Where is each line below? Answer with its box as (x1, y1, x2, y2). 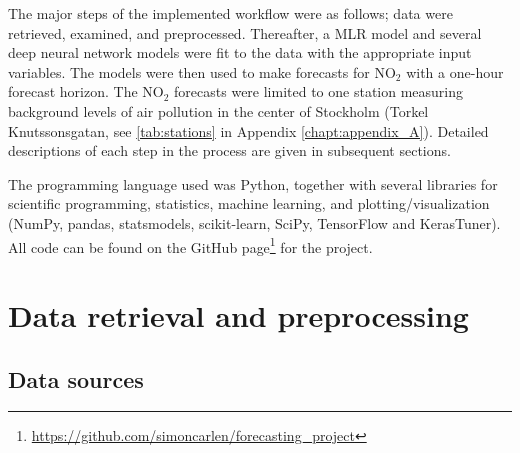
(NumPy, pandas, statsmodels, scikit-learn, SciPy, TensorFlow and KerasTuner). (8, 212, 501, 233)
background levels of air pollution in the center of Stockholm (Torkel (8, 100, 429, 121)
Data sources (8, 363, 144, 394)
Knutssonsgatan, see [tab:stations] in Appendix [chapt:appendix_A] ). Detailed (8, 120, 489, 141)
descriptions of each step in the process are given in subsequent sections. (8, 140, 451, 161)
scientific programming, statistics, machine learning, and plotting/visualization (8, 193, 490, 214)
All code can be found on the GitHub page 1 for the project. (8, 233, 373, 257)
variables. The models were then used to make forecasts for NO (8, 61, 396, 82)
